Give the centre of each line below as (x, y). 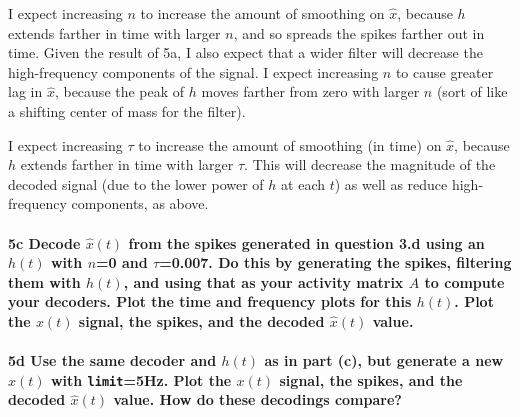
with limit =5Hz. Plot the (141, 379)
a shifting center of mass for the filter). (127, 110)
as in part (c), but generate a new (384, 360)
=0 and (122, 262)
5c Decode (44, 242)
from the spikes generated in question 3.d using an (306, 242)
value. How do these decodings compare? (257, 399)
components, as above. (140, 203)
